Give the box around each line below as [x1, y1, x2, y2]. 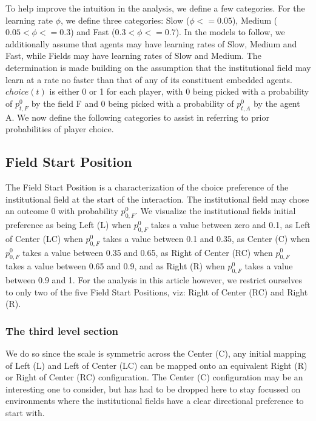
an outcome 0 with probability [5, 204, 118, 217]
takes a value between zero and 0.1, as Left [150, 218, 311, 231]
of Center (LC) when [5, 232, 83, 244]
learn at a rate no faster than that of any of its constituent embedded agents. [5, 73, 292, 86]
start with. [5, 406, 45, 419]
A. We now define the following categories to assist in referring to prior [5, 110, 269, 123]
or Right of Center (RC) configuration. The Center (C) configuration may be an [5, 371, 303, 383]
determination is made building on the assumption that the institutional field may [5, 61, 311, 73]
